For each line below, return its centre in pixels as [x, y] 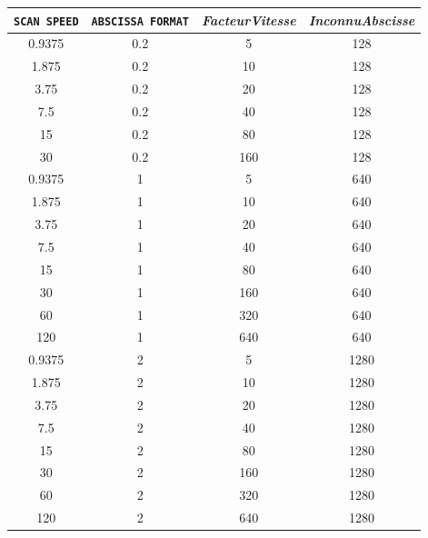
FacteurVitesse [249, 20]
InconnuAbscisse [362, 20]
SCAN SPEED [46, 21]
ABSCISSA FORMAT [140, 21]
